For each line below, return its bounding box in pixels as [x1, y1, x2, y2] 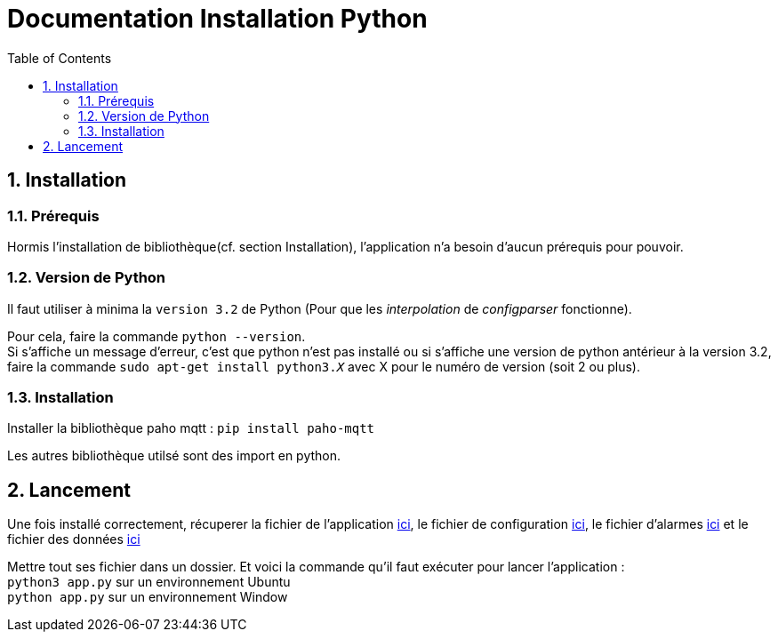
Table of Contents [7, 50, 112, 66]
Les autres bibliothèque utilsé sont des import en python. [7, 448, 341, 464]
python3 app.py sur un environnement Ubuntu [7, 574, 291, 590]
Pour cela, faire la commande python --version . [7, 328, 306, 344]
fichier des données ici [7, 531, 140, 547]
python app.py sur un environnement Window [7, 589, 288, 605]
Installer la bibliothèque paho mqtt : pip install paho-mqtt [7, 420, 375, 436]
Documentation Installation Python [7, 4, 428, 34]
